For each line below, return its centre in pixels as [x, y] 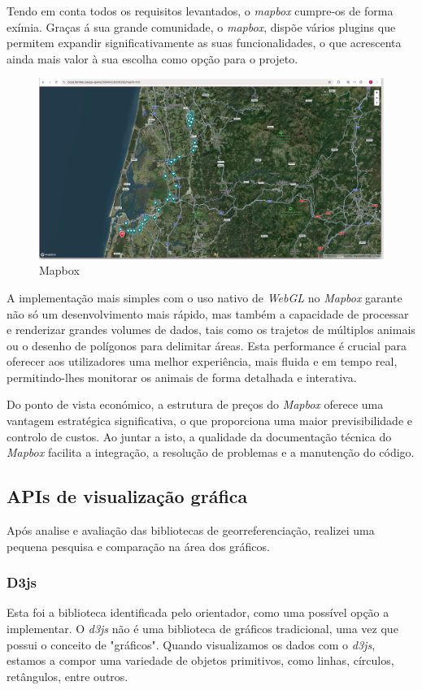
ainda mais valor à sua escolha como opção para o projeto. [152, 58]
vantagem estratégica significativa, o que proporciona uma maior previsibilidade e [209, 421]
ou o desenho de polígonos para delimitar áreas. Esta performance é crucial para [207, 345]
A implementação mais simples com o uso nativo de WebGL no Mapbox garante [204, 297]
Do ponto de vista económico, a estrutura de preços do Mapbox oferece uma [195, 404]
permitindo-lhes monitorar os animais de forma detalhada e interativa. [182, 377]
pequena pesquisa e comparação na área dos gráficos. [138, 546]
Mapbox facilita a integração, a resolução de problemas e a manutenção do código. [211, 452]
